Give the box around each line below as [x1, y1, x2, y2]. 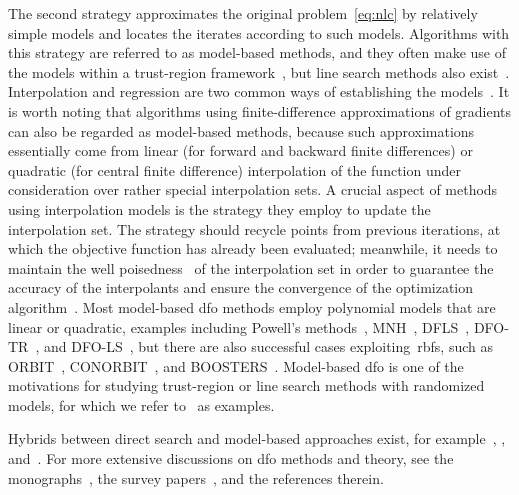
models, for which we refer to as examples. [8, 394, 275, 415]
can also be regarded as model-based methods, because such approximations [8, 120, 475, 141]
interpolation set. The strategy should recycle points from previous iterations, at [8, 218, 501, 239]
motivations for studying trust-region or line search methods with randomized [8, 375, 485, 396]
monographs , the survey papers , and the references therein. [8, 467, 384, 488]
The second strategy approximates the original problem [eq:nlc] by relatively [8, 3, 478, 23]
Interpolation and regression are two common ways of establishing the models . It [8, 81, 510, 102]
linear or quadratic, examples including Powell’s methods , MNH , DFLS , [8, 316, 470, 337]
